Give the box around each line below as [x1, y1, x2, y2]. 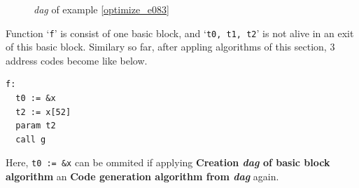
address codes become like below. [6, 53, 148, 67]
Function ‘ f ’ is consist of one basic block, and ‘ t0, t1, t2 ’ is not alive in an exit [6, 25, 354, 40]
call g [15, 134, 46, 145]
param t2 [15, 121, 56, 131]
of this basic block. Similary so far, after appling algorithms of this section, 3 [6, 39, 335, 54]
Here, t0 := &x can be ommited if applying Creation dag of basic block [6, 155, 330, 170]
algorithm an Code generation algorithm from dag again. [6, 169, 279, 184]
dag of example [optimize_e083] [34, 2, 169, 16]
